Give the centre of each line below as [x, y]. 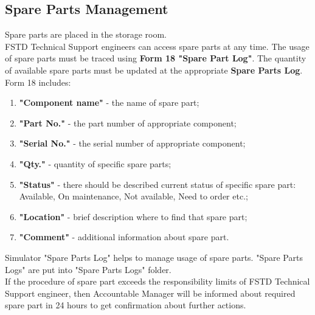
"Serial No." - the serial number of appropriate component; [132, 143]
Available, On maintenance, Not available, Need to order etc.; [133, 196]
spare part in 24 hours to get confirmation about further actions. [126, 305]
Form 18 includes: [38, 82]
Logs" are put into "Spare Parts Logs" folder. [88, 269]
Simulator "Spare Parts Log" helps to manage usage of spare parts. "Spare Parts [154, 257]
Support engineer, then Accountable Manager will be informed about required [150, 293]
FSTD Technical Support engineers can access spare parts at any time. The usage [157, 46]
